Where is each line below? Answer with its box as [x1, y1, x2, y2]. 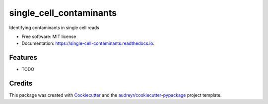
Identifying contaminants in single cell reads [9, 25, 99, 31]
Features [9, 53, 37, 62]
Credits [9, 79, 33, 88]
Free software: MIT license [21, 34, 76, 39]
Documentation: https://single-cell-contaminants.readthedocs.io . [21, 40, 155, 46]
